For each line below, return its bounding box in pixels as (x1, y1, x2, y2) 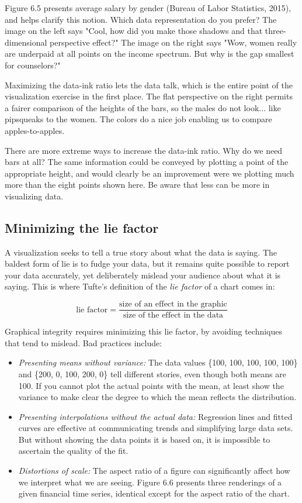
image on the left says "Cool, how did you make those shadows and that (5, 25, 263, 37)
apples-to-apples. (5, 124, 65, 136)
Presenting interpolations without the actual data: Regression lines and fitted (18, 410, 293, 422)
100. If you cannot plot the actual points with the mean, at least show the (18, 379, 284, 391)
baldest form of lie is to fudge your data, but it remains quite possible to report (5, 257, 290, 270)
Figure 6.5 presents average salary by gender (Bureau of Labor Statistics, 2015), (5, 2, 291, 13)
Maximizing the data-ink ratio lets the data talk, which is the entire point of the (5, 78, 293, 91)
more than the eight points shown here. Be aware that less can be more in (5, 178, 270, 191)
